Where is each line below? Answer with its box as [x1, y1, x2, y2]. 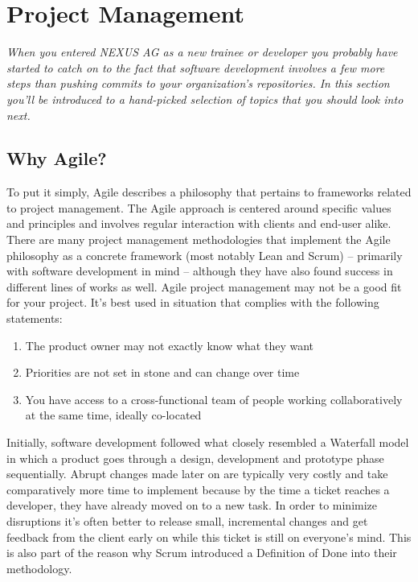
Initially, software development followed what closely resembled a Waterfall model [6, 434, 409, 451]
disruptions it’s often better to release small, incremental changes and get [6, 512, 368, 529]
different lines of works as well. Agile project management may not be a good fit [6, 278, 402, 295]
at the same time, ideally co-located [25, 407, 202, 423]
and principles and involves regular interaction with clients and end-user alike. [6, 215, 391, 232]
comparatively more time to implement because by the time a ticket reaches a [6, 481, 390, 497]
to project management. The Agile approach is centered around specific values [6, 199, 391, 216]
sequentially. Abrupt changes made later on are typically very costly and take [6, 465, 388, 482]
